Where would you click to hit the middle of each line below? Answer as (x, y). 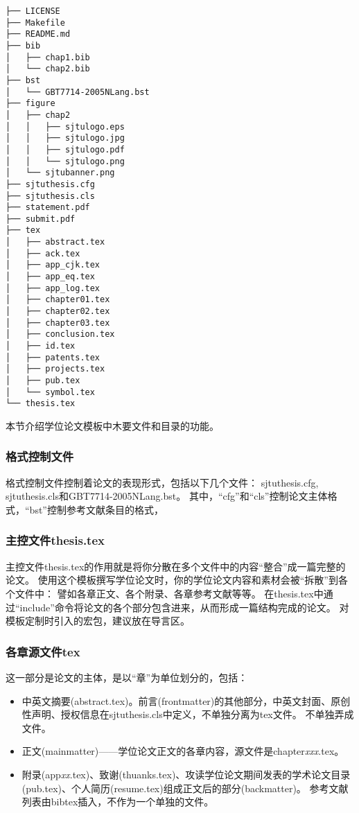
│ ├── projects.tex (55, 369)
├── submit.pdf (41, 219)
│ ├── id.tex (41, 346)
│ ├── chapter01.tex (58, 300)
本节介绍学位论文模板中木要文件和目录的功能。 (112, 425)
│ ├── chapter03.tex (58, 323)
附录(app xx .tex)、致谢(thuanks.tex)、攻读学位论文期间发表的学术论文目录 (186, 774)
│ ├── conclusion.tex (60, 334)
